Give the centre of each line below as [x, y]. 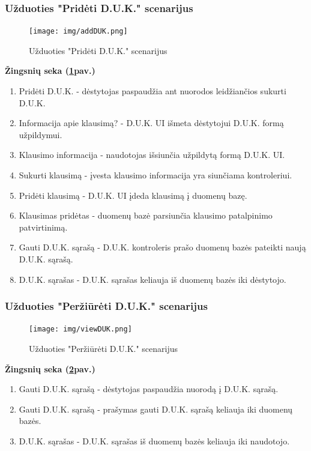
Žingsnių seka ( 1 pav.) [50, 71]
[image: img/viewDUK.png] [80, 329]
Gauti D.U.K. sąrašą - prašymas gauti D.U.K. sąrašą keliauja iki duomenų [156, 409]
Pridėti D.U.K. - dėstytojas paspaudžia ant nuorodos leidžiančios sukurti [152, 91]
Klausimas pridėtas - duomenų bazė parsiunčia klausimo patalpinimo [146, 215]
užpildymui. [41, 134]
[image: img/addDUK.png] [78, 32]
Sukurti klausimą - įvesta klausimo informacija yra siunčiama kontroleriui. [155, 175]
